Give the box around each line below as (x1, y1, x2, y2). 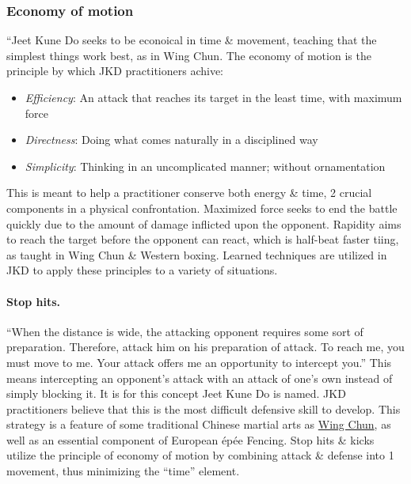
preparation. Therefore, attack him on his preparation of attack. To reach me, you (6, 338, 405, 355)
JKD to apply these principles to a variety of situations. (6, 262, 278, 278)
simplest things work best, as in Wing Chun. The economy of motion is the (6, 47, 371, 63)
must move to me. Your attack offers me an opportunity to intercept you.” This (6, 354, 392, 370)
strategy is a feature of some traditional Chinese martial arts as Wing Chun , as (6, 416, 391, 433)
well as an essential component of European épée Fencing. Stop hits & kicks (6, 431, 375, 448)
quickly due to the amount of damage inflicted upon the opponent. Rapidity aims (6, 215, 401, 232)
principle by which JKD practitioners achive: (6, 62, 223, 79)
